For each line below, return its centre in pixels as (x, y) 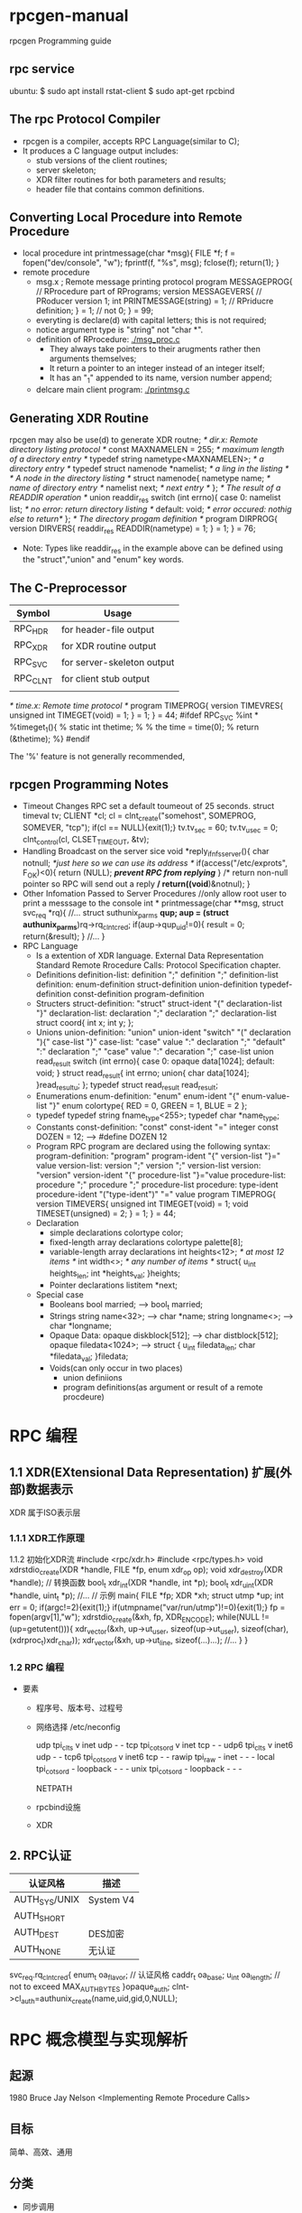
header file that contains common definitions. (120, 189)
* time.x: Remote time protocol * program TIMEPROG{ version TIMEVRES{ (146, 705)
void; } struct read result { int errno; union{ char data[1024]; (142, 1074)
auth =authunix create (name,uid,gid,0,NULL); (100, 1999)
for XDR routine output (109, 646)
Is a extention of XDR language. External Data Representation (150, 955)
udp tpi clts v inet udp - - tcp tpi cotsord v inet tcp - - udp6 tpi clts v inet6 (165, 1746)
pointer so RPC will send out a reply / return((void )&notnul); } (136, 884)
